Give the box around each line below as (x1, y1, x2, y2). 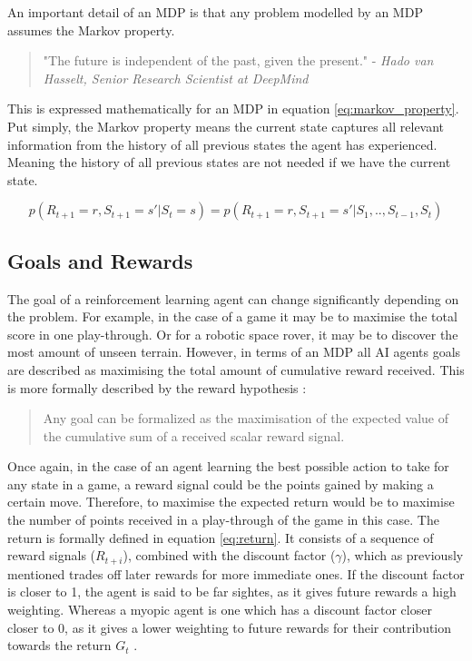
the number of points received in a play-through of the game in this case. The (7, 510, 439, 529)
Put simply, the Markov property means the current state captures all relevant (7, 116, 445, 135)
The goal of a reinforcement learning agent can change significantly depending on (7, 289, 459, 308)
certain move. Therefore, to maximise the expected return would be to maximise (7, 492, 455, 511)
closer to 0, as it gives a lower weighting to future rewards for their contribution (7, 617, 452, 636)
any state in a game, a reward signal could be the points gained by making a (7, 474, 434, 493)
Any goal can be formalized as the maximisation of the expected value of (43, 409, 449, 428)
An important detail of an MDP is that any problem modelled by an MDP (7, 3, 423, 21)
